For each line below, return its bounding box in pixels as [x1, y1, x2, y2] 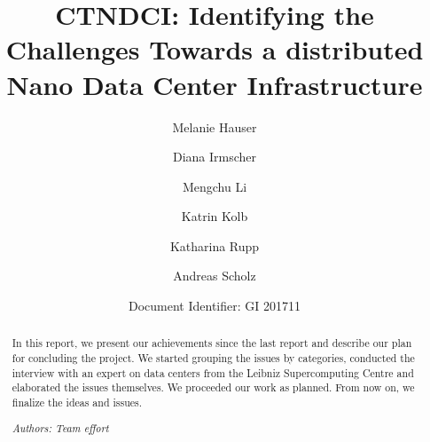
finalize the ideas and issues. [12, 395, 143, 410]
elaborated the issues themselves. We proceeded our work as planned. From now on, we [12, 380, 415, 395]
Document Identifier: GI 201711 [129, 296, 301, 315]
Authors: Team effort [12, 420, 109, 435]
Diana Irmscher [172, 147, 257, 166]
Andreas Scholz [173, 266, 256, 285]
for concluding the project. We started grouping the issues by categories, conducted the [12, 351, 415, 366]
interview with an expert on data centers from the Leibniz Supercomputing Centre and [12, 365, 414, 380]
